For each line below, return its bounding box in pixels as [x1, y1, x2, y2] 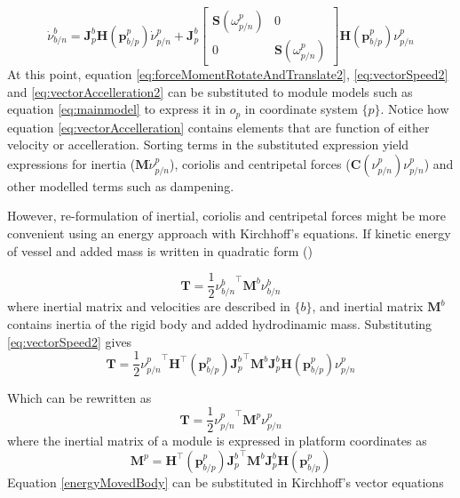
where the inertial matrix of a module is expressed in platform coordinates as [7, 431, 427, 450]
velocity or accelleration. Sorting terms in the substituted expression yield [7, 135, 409, 154]
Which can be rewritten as [7, 388, 152, 406]
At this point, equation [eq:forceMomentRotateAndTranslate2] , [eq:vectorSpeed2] [7, 65, 448, 84]
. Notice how [380, 100, 449, 118]
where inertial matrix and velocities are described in [7, 297, 290, 316]
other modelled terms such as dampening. [7, 176, 234, 195]
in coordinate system [244, 100, 358, 118]
